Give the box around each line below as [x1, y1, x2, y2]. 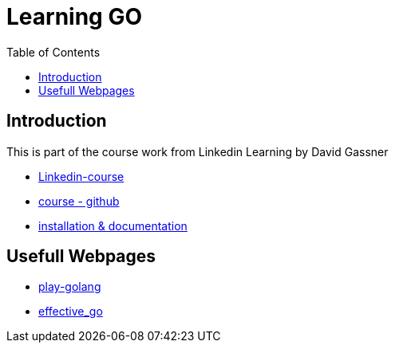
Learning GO [6, 3, 143, 30]
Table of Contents [6, 45, 101, 59]
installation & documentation [38, 218, 188, 233]
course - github [38, 194, 120, 208]
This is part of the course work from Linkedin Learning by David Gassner [6, 144, 389, 159]
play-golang [38, 280, 101, 294]
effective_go [38, 304, 103, 319]
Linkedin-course [38, 169, 124, 183]
